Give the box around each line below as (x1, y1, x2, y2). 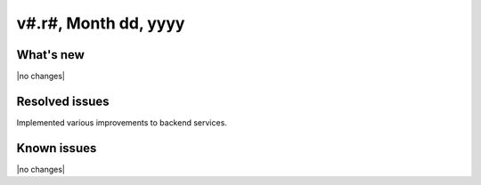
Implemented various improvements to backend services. (16, 117, 227, 128)
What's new (16, 47, 85, 62)
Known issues (16, 141, 97, 156)
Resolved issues (16, 93, 110, 109)
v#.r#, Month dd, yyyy (16, 13, 185, 33)
